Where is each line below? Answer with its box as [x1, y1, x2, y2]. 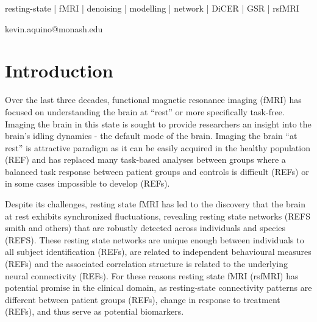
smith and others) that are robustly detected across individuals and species [5, 221, 286, 234]
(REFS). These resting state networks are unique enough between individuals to [5, 233, 304, 246]
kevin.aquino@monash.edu [5, 22, 103, 35]
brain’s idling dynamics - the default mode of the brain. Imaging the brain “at [5, 129, 297, 142]
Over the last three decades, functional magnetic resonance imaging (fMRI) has [5, 93, 302, 106]
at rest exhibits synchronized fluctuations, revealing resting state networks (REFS [5, 209, 311, 222]
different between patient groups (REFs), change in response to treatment [5, 293, 280, 306]
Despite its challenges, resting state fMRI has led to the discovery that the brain [5, 198, 305, 210]
